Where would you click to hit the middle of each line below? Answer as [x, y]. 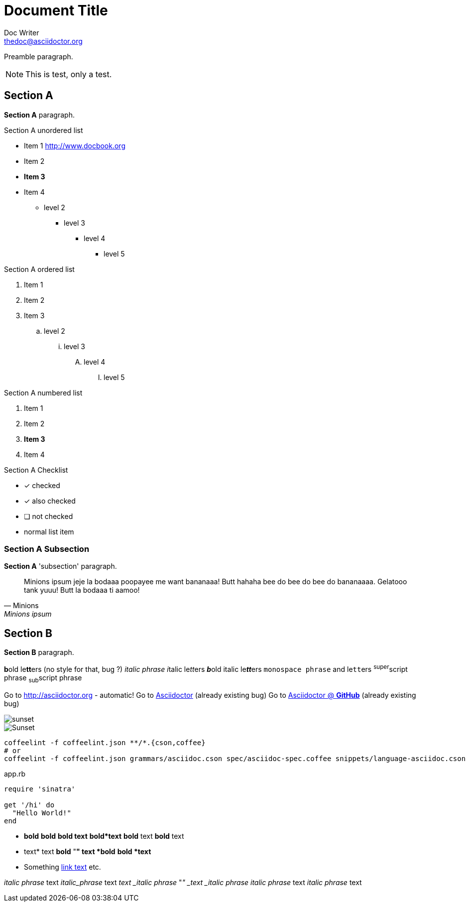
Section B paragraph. [39, 652]
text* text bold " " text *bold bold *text [88, 851]
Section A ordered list [39, 269]
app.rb [15, 774]
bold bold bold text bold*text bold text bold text [104, 836]
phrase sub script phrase [43, 678]
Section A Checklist [36, 470]
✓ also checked [50, 501]
